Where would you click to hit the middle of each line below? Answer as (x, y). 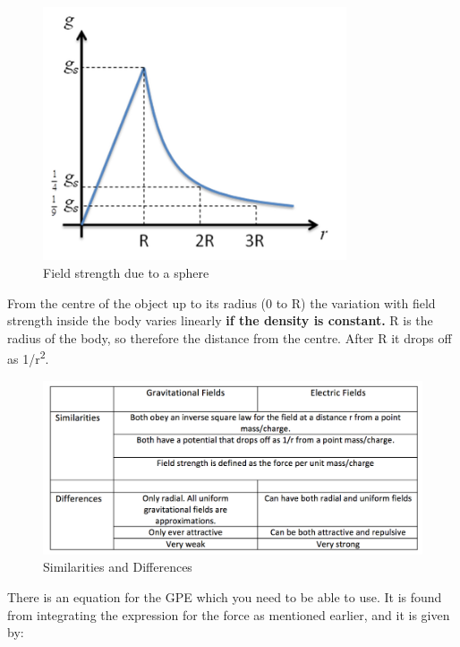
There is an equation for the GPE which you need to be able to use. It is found (225, 596)
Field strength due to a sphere (126, 272)
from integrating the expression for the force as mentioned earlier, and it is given (229, 614)
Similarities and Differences (118, 567)
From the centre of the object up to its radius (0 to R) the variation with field (221, 302)
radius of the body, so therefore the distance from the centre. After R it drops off (230, 337)
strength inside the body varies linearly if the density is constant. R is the (220, 320)
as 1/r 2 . (28, 357)
